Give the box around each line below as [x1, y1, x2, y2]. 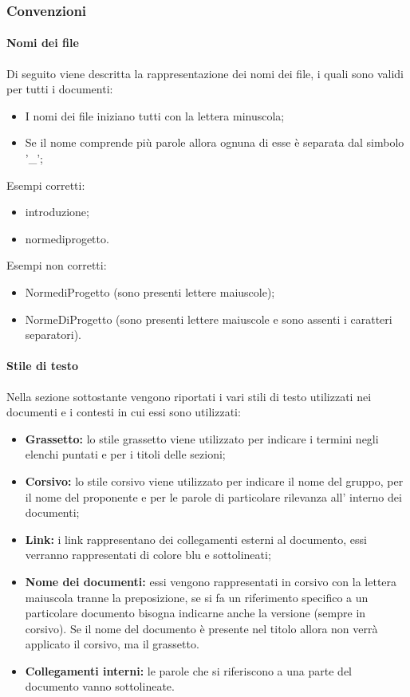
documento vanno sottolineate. [25, 678, 175, 695]
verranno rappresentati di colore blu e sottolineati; [25, 546, 271, 563]
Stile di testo [6, 357, 78, 374]
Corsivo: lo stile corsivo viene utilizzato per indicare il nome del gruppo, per [25, 472, 404, 489]
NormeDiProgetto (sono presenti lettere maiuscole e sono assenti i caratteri [25, 310, 392, 327]
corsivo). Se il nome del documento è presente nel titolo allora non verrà [25, 620, 378, 636]
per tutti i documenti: [6, 81, 113, 97]
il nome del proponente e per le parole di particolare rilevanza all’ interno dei [25, 488, 402, 505]
